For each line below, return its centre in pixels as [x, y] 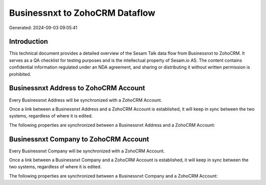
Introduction [29, 42]
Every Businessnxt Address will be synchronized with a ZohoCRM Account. [86, 100]
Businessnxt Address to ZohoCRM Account [77, 88]
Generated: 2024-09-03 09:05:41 [43, 28]
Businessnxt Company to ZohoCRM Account [79, 139]
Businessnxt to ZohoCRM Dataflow [82, 13]
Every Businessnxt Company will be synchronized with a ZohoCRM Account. [87, 151]
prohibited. [20, 74]
